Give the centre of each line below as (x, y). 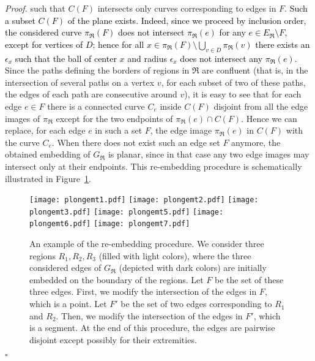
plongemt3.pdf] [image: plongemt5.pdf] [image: (127, 212)
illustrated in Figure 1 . (48, 178)
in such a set (119, 130)
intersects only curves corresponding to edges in (187, 8)
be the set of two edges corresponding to (196, 304)
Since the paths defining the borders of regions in (97, 70)
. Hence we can (269, 118)
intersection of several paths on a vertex (80, 82)
